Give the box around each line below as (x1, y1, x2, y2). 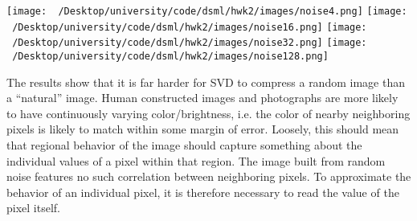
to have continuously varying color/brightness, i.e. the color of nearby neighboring (6, 104, 411, 121)
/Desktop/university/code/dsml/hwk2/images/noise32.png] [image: (12, 37, 367, 49)
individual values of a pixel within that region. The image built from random (6, 152, 386, 169)
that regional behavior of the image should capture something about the (6, 137, 362, 153)
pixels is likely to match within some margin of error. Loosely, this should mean (6, 121, 399, 137)
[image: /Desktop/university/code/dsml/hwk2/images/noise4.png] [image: (6, 6, 407, 17)
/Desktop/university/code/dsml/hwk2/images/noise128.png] (12, 50, 329, 62)
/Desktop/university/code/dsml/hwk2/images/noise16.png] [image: (12, 21, 367, 33)
